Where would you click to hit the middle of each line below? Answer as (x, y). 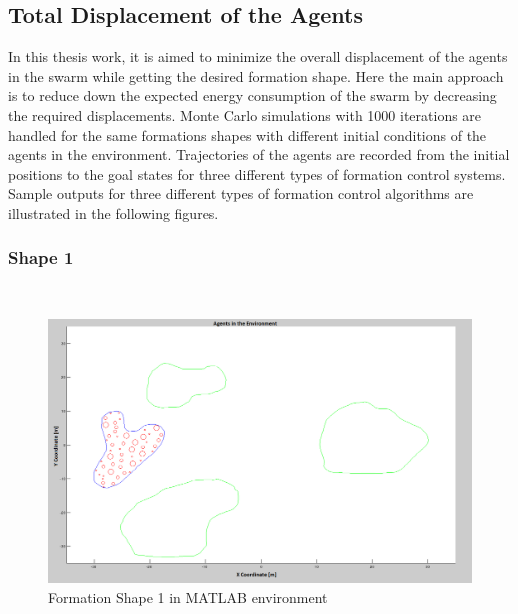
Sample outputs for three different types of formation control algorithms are (241, 193)
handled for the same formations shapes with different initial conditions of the (247, 134)
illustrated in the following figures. (113, 212)
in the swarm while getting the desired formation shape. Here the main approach (256, 75)
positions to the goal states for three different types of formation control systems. (257, 173)
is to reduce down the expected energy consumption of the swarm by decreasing (252, 95)
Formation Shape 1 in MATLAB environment (188, 596)
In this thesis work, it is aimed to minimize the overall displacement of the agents (258, 56)
